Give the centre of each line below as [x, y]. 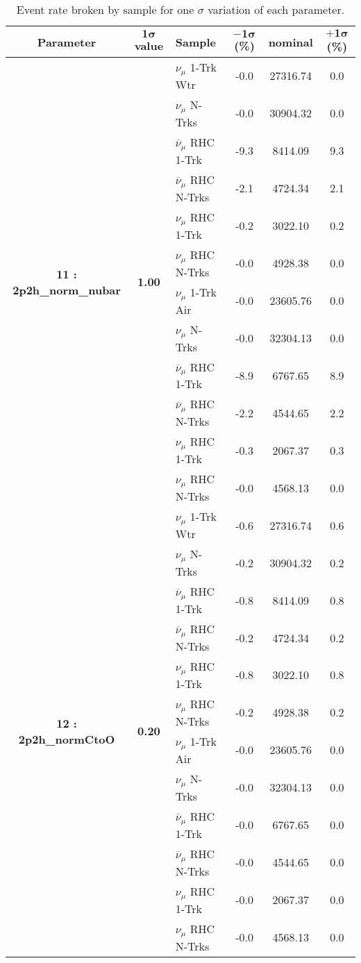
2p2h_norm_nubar [67, 290]
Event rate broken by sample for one [105, 9]
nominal [291, 42]
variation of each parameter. [276, 9]
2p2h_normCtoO [67, 739]
